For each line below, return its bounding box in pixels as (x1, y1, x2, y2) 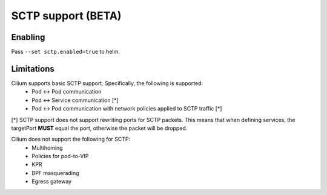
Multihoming (31, 144, 63, 151)
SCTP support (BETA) (11, 9, 122, 22)
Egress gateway (31, 178, 72, 185)
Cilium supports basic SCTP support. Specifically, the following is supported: (11, 79, 203, 87)
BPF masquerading (31, 169, 79, 176)
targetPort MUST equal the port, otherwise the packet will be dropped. (11, 124, 188, 132)
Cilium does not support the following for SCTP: (11, 136, 131, 143)
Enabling (11, 32, 45, 42)
